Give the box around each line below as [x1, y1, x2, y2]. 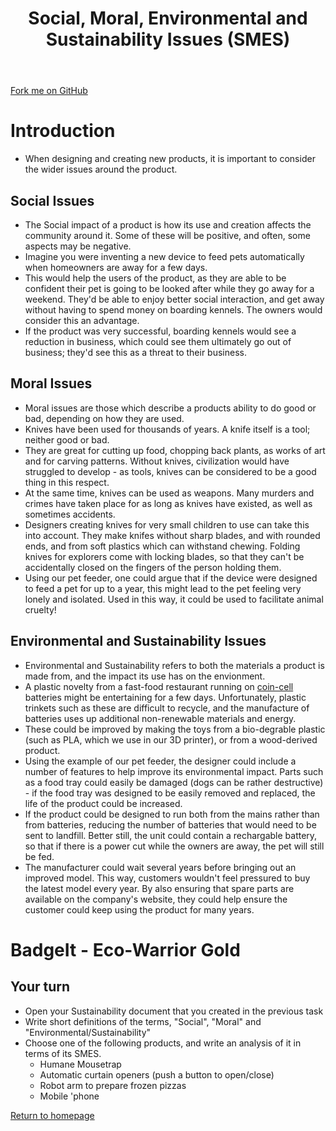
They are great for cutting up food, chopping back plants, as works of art [24, 444, 326, 456]
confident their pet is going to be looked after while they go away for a [24, 282, 315, 294]
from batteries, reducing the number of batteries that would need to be [24, 818, 317, 831]
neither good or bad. [24, 433, 110, 446]
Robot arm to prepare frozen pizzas [39, 1079, 187, 1091]
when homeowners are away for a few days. [24, 261, 208, 273]
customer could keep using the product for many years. [24, 903, 255, 916]
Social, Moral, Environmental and [28, 7, 308, 30]
